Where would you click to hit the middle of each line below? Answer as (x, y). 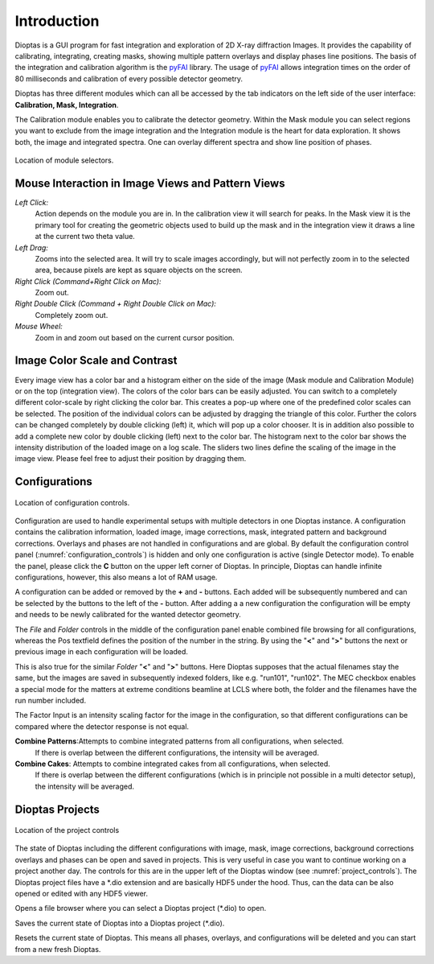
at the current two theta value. (85, 237)
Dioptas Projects (57, 809)
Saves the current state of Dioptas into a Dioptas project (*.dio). (120, 923)
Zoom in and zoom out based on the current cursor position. (135, 337)
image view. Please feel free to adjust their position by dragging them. (131, 459)
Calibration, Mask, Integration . (67, 105)
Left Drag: (31, 247)
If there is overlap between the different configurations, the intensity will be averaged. (177, 752)
